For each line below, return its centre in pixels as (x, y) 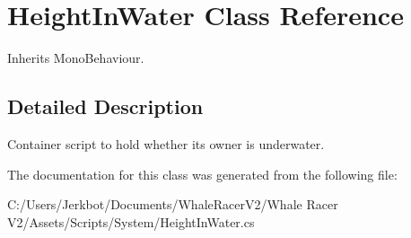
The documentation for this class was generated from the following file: (202, 174)
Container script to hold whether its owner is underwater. (166, 143)
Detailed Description (105, 106)
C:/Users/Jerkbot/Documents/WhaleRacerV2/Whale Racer (173, 204)
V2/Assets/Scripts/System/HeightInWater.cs (131, 221)
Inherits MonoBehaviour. (76, 58)
